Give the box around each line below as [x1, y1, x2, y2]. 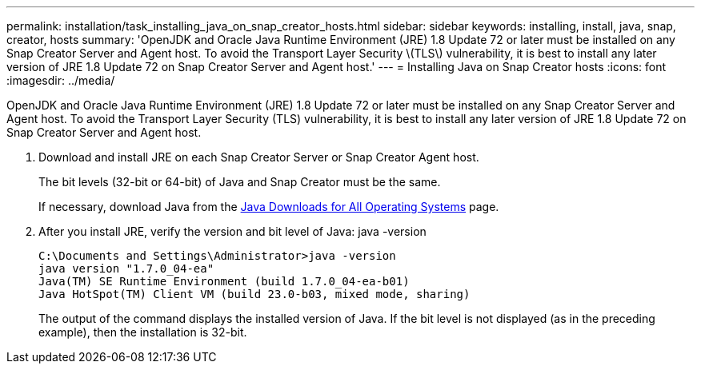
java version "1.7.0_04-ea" [38, 262, 214, 275]
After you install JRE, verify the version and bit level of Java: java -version [38, 225, 427, 238]
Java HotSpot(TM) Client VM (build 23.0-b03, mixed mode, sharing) [38, 288, 471, 300]
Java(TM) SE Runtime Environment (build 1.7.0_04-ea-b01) [38, 275, 410, 288]
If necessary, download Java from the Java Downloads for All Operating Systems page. [38, 200, 499, 213]
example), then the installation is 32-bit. [38, 325, 247, 339]
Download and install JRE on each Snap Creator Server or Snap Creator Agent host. [38, 150, 479, 164]
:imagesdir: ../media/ [6, 74, 115, 87]
